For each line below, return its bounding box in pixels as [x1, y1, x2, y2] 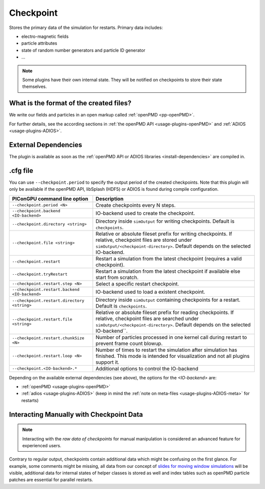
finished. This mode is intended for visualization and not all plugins [95, 352, 250, 359]
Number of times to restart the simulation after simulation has [95, 346, 238, 353]
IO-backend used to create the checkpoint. [95, 209, 195, 216]
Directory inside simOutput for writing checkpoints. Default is [95, 218, 235, 225]
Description [95, 195, 124, 202]
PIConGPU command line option [12, 195, 88, 202]
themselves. [22, 84, 47, 89]
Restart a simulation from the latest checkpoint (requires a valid [95, 255, 242, 262]
